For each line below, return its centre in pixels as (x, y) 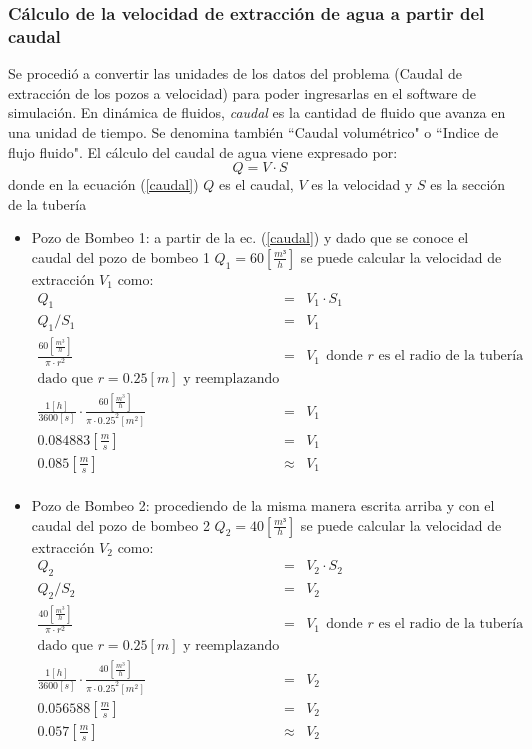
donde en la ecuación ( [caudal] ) (103, 184)
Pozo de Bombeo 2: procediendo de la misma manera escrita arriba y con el (263, 505)
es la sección (468, 184)
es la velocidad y (362, 184)
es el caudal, (256, 184)
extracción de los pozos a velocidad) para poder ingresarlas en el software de (242, 92)
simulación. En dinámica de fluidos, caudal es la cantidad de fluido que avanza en (257, 112)
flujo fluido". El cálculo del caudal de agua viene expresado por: (203, 151)
